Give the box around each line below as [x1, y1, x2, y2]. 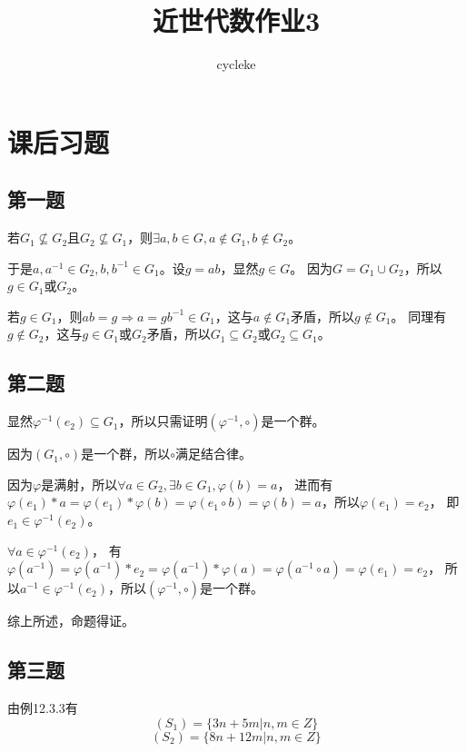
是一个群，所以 [81, 444, 171, 463]
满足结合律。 [174, 444, 252, 463]
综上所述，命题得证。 [7, 611, 134, 630]
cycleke [216, 54, 256, 74]
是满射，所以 [41, 474, 118, 493]
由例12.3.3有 [7, 698, 78, 717]
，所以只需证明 [118, 411, 208, 430]
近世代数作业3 [152, 2, 321, 39]
